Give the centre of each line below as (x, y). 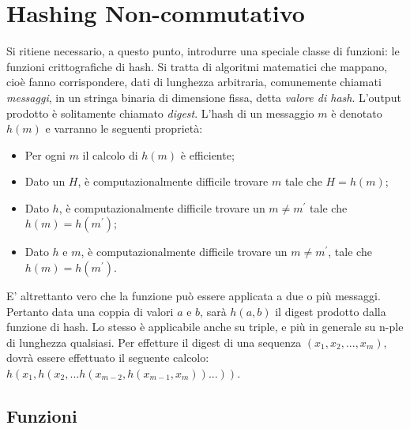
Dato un (45, 181)
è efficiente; (207, 154)
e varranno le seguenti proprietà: (124, 128)
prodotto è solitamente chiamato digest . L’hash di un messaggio (160, 113)
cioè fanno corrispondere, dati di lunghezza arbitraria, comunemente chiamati (194, 82)
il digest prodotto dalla (331, 311)
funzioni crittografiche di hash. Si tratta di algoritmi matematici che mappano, (197, 66)
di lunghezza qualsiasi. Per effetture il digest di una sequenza (154, 342)
